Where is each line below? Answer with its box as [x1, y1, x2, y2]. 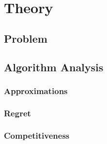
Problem [4, 31, 47, 46]
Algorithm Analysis [4, 59, 104, 74]
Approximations [4, 84, 68, 96]
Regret [4, 107, 31, 119]
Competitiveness [4, 129, 70, 141]
